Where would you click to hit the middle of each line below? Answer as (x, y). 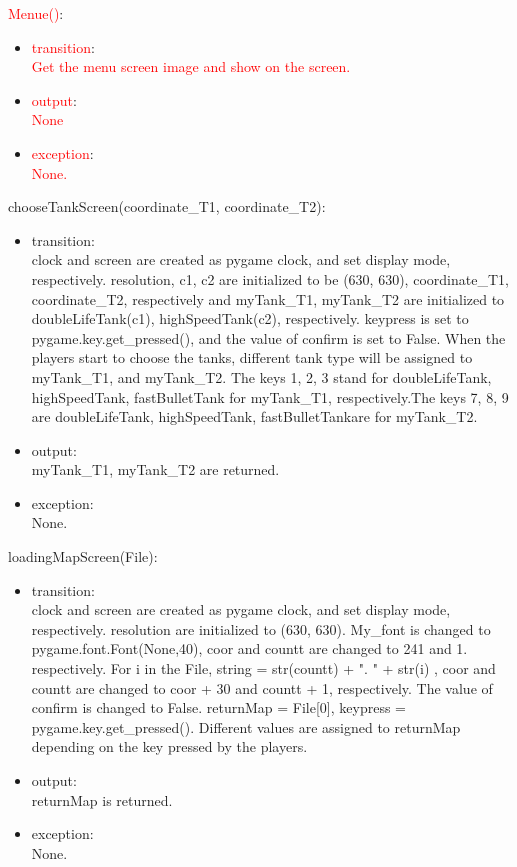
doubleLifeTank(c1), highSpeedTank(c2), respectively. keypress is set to (250, 318)
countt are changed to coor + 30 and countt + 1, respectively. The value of (262, 687)
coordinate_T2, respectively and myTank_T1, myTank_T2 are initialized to (268, 298)
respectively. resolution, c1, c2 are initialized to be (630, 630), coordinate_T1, (270, 278)
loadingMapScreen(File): (83, 556)
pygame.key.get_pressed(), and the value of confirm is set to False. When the (268, 337)
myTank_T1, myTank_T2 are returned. (155, 469)
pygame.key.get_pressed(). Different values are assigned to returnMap (246, 726)
